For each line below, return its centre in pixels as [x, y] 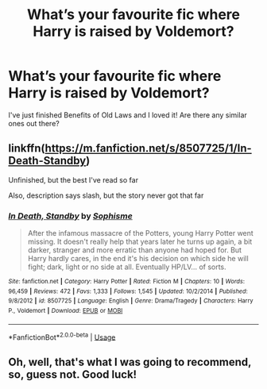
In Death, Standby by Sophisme [70, 216]
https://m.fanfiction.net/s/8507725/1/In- [148, 148]
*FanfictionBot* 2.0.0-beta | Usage [62, 337]
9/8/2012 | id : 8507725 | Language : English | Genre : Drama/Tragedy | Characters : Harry [131, 301]
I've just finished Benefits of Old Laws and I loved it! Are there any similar [128, 115]
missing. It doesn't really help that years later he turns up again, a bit [140, 242]
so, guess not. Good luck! [73, 374]
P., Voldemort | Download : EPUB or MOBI [66, 311]
